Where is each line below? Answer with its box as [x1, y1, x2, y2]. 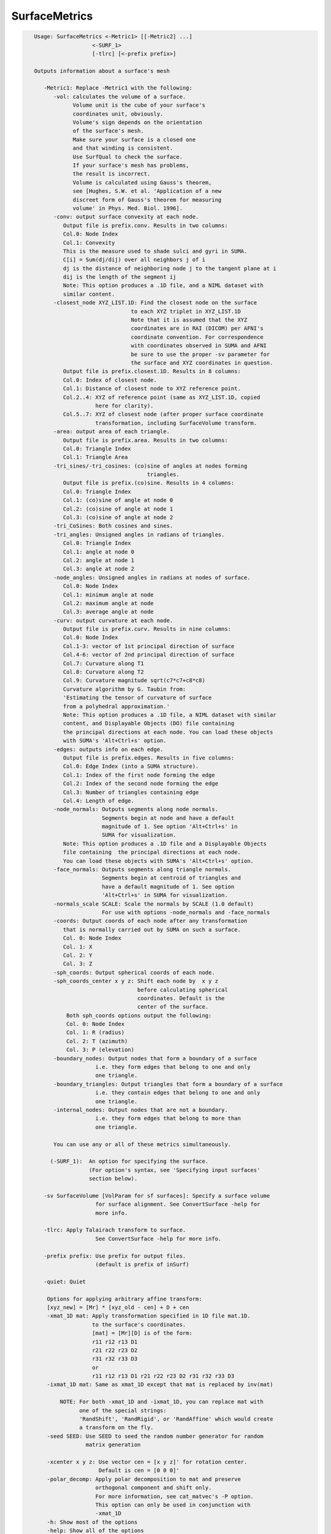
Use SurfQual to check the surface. [72, 153, 183, 160]
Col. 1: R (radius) [66, 1029, 125, 1036]
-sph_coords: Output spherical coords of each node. [53, 969, 215, 976]
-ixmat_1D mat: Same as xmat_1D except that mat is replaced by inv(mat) [47, 1381, 273, 1388]
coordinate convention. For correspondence [131, 333, 264, 341]
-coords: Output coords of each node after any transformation [53, 917, 248, 925]
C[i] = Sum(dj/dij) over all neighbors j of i [63, 256, 205, 263]
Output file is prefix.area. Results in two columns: [63, 436, 228, 444]
